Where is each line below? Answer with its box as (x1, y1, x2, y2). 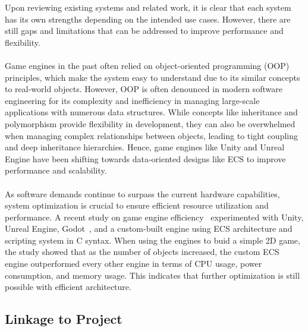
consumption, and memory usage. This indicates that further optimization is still (5, 269, 300, 281)
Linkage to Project (5, 310, 122, 328)
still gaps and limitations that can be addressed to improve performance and (5, 24, 284, 37)
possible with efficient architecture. (5, 280, 131, 293)
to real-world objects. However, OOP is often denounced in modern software (5, 83, 282, 95)
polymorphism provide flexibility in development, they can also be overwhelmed (5, 117, 296, 130)
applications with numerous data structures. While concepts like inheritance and (5, 106, 298, 118)
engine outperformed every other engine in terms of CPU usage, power (5, 257, 262, 270)
